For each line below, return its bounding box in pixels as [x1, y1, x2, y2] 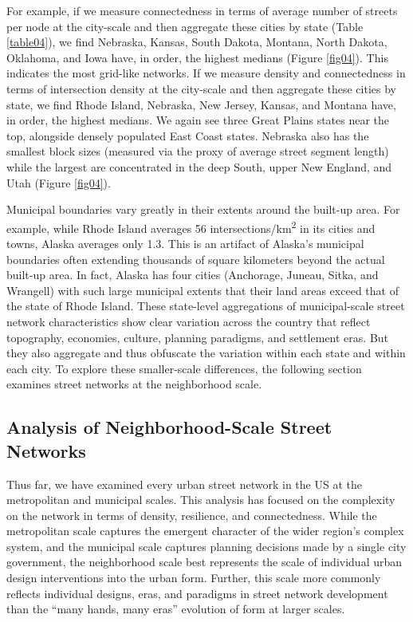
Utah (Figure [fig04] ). [6, 174, 111, 191]
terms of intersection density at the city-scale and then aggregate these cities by [6, 80, 396, 96]
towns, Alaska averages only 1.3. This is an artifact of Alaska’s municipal [6, 234, 364, 251]
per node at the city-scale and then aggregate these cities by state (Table [6, 18, 364, 34]
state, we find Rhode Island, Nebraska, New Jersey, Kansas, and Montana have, [6, 96, 396, 112]
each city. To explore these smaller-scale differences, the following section [6, 360, 362, 376]
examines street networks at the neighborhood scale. [6, 376, 262, 392]
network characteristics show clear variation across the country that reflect [6, 313, 371, 329]
